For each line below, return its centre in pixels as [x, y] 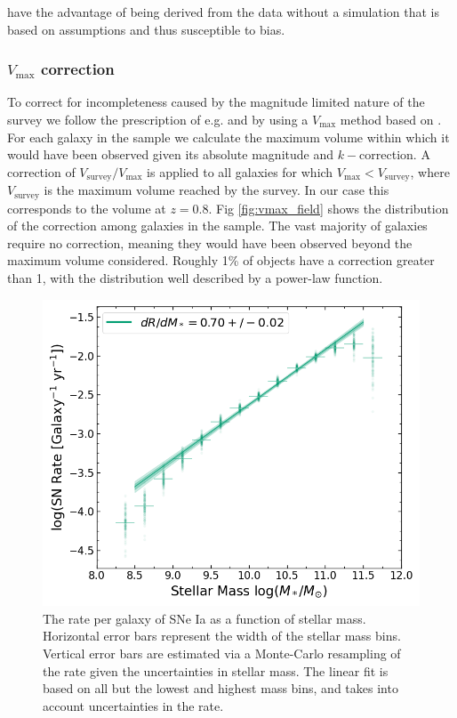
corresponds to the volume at [87, 208]
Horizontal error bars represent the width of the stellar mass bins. [222, 636]
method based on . [391, 119]
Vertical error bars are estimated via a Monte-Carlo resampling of [222, 653]
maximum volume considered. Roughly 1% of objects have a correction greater [221, 260]
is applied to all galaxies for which [240, 171]
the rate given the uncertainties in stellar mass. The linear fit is [216, 670]
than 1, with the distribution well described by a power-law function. [195, 278]
